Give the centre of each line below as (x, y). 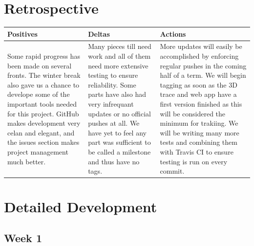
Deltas (99, 34)
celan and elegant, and (41, 132)
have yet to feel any (117, 132)
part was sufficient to (119, 142)
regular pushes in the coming (203, 65)
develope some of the (39, 94)
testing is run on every (194, 161)
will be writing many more (200, 132)
